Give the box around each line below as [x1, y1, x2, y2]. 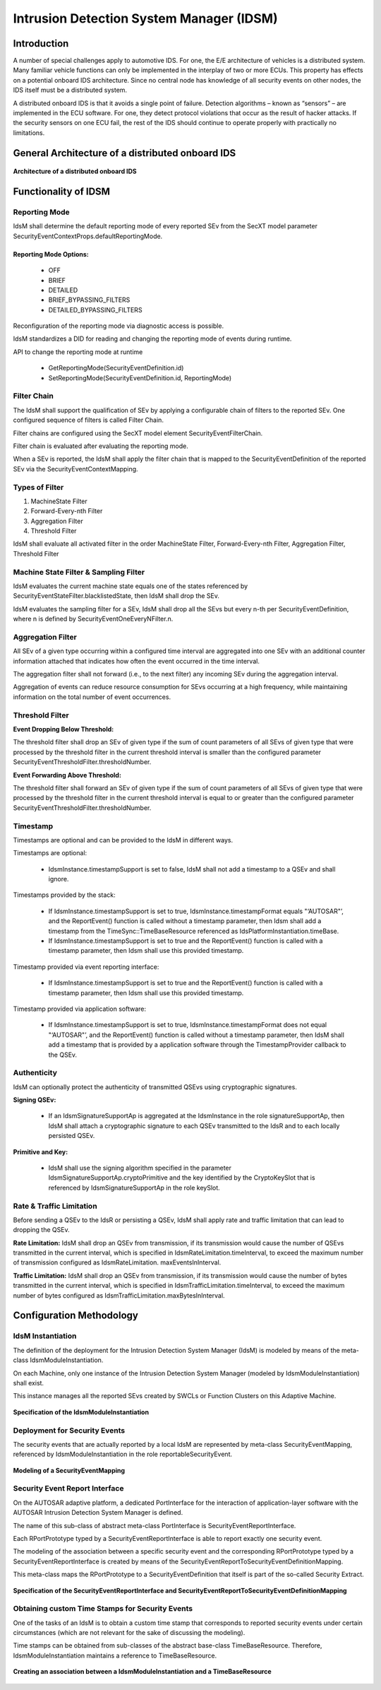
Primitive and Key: [13, 1147, 68, 1156]
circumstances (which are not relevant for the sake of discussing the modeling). [13, 1629, 246, 1637]
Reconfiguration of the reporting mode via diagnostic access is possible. [13, 322, 224, 330]
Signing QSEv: [13, 1096, 56, 1104]
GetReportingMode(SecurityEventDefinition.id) [48, 364, 184, 372]
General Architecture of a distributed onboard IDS [13, 147, 236, 159]
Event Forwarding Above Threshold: [13, 770, 121, 779]
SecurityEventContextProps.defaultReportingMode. [13, 232, 163, 240]
